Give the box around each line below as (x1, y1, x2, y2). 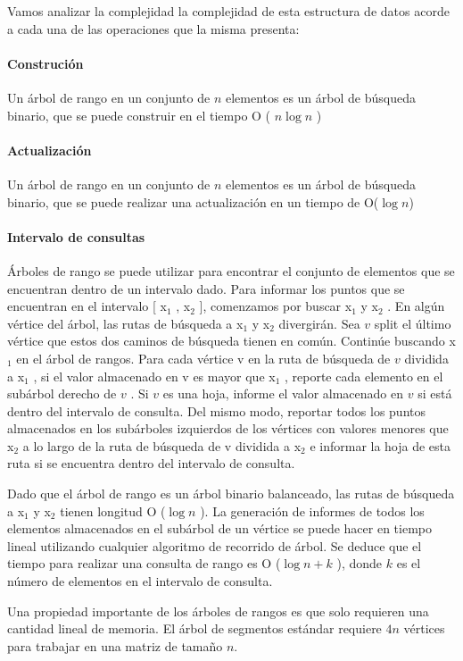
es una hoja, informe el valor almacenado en (162, 384, 404, 403)
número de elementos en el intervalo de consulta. (7, 572, 273, 590)
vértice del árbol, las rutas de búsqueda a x (7, 314, 244, 332)
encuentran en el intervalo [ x (7, 297, 167, 315)
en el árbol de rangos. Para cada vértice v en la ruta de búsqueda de (16, 348, 391, 367)
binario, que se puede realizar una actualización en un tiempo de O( (7, 192, 379, 211)
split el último (374, 314, 451, 332)
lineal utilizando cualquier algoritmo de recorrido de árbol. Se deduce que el (7, 536, 422, 555)
